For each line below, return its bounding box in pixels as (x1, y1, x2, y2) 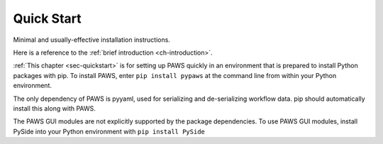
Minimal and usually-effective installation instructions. (13, 35, 170, 44)
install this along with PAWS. (13, 104, 96, 113)
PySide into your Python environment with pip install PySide (13, 127, 206, 135)
